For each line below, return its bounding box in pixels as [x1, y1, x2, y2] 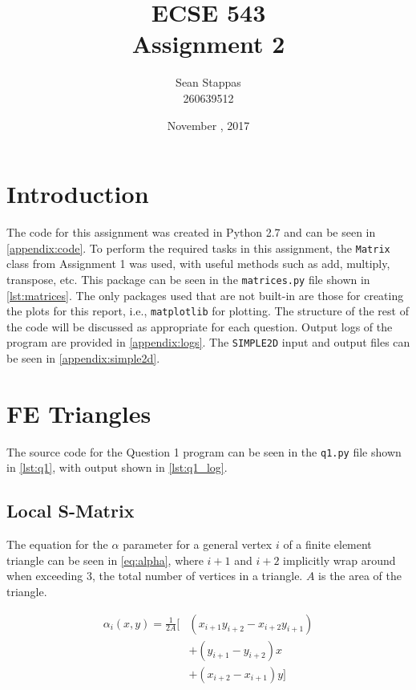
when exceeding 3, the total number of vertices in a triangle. [6, 567, 303, 584]
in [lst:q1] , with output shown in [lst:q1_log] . [6, 459, 228, 476]
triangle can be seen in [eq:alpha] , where [6, 551, 204, 568]
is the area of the [318, 567, 402, 584]
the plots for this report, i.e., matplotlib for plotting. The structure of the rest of [6, 302, 409, 319]
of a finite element [283, 536, 372, 553]
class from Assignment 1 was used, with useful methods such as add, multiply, [6, 255, 390, 272]
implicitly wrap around [283, 551, 396, 568]
